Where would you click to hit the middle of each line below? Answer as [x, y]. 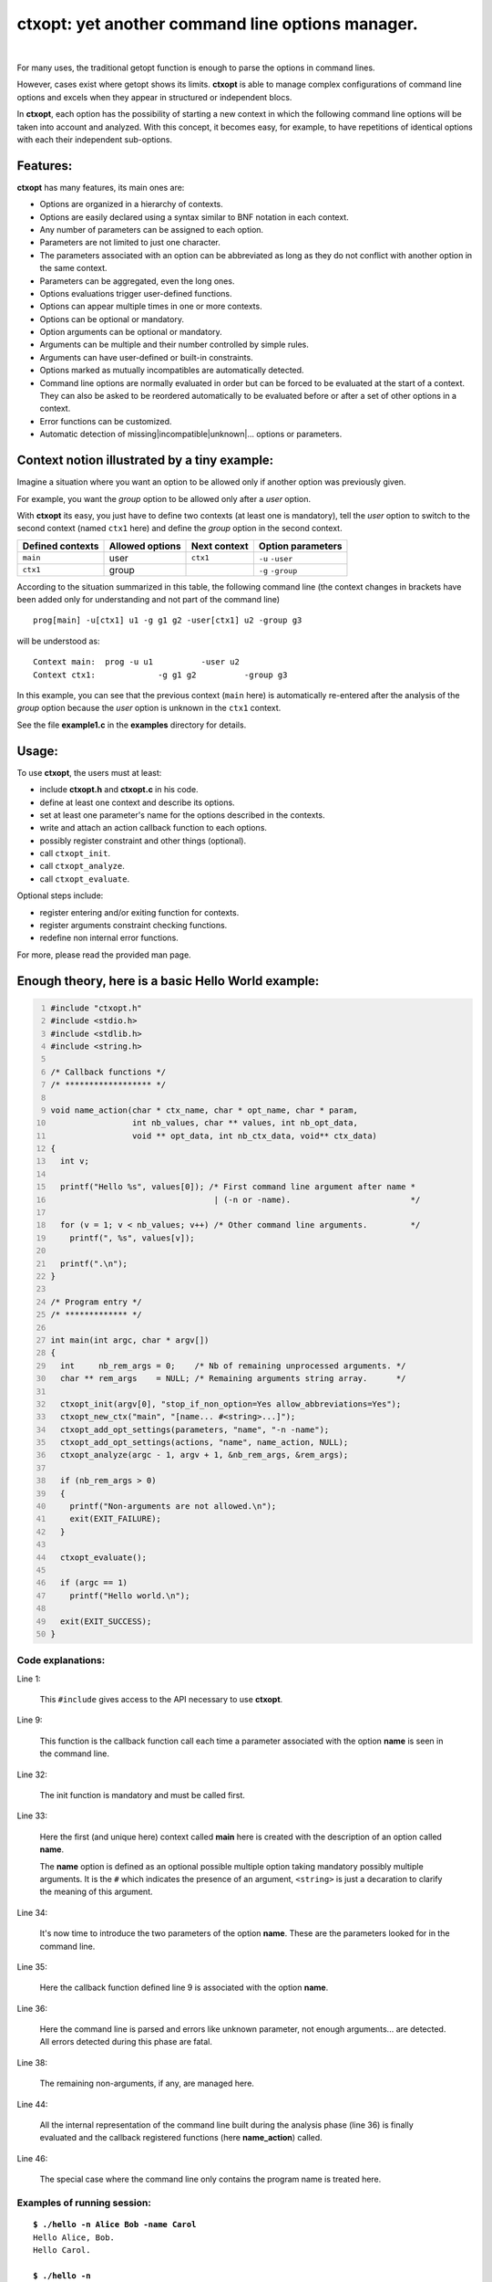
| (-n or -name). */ [317, 1199]
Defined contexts [61, 546]
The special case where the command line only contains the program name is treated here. [210, 2179]
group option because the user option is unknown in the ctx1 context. [149, 708]
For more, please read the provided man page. [104, 955]
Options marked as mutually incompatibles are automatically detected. [172, 371]
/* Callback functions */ [108, 1072]
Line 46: [32, 2158]
